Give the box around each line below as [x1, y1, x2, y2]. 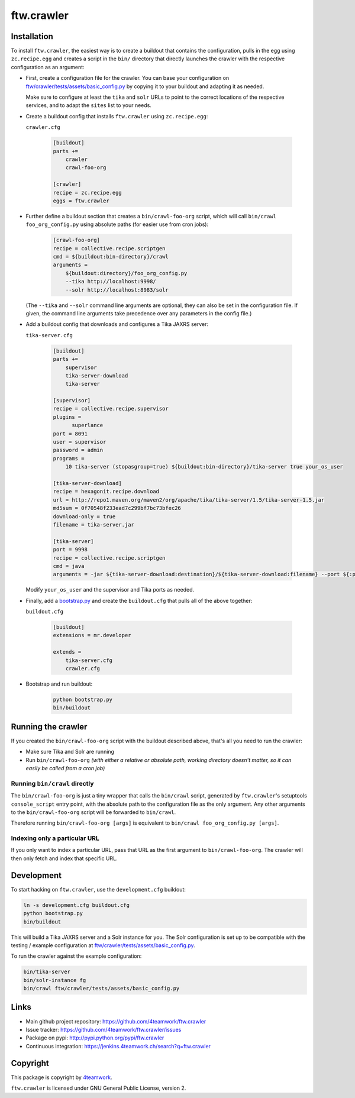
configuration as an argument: [11, 63, 85, 70]
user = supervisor [53, 438, 106, 445]
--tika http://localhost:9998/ [65, 278, 156, 285]
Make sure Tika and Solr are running [25, 748, 115, 755]
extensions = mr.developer [53, 632, 131, 639]
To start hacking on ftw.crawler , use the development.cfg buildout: [11, 886, 186, 893]
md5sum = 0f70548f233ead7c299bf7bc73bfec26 [53, 505, 182, 512]
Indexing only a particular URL [11, 834, 100, 842]
